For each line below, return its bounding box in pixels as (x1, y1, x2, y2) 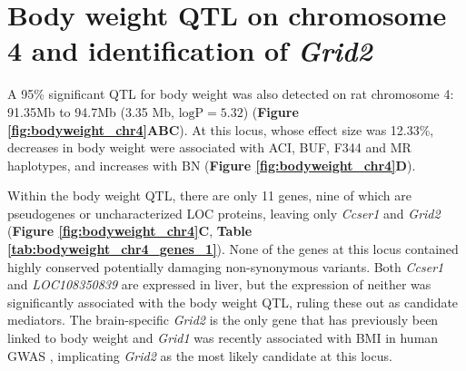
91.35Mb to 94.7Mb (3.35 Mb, (7, 102, 174, 121)
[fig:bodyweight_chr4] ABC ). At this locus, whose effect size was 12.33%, (7, 120, 434, 139)
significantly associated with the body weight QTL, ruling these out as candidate (7, 292, 459, 311)
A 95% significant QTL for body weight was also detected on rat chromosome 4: (7, 84, 454, 103)
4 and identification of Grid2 (7, 32, 372, 70)
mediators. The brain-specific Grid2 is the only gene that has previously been (7, 310, 439, 329)
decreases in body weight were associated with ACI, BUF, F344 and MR (7, 138, 411, 157)
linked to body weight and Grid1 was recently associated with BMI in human (7, 328, 439, 347)
